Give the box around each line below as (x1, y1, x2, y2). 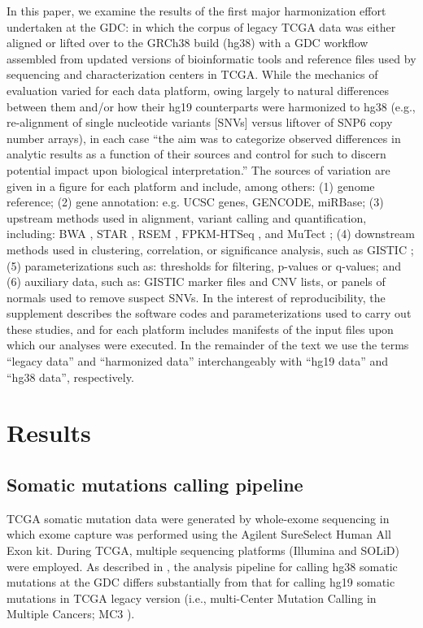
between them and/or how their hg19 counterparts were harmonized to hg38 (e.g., (7, 97, 416, 115)
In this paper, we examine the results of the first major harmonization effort (7, 2, 386, 19)
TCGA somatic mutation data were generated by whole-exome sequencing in (7, 509, 390, 526)
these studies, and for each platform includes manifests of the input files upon (7, 320, 394, 337)
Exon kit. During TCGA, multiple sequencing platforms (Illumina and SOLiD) (7, 542, 400, 559)
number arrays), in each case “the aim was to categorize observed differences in (7, 129, 401, 146)
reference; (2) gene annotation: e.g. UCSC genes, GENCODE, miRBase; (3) (7, 193, 384, 210)
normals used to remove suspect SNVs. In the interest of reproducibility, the (7, 288, 386, 305)
